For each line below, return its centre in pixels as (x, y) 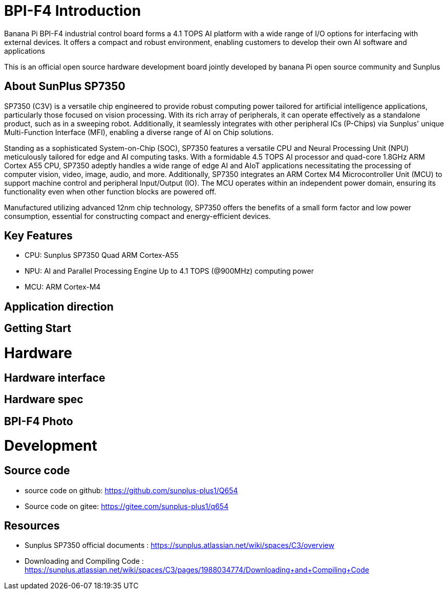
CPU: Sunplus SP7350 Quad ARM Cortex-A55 (102, 255)
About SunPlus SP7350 (65, 86)
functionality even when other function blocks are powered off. (110, 191)
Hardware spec (44, 400)
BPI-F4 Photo (39, 421)
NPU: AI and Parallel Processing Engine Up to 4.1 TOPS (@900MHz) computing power (169, 271)
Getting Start (38, 328)
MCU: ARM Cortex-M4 (63, 287)
